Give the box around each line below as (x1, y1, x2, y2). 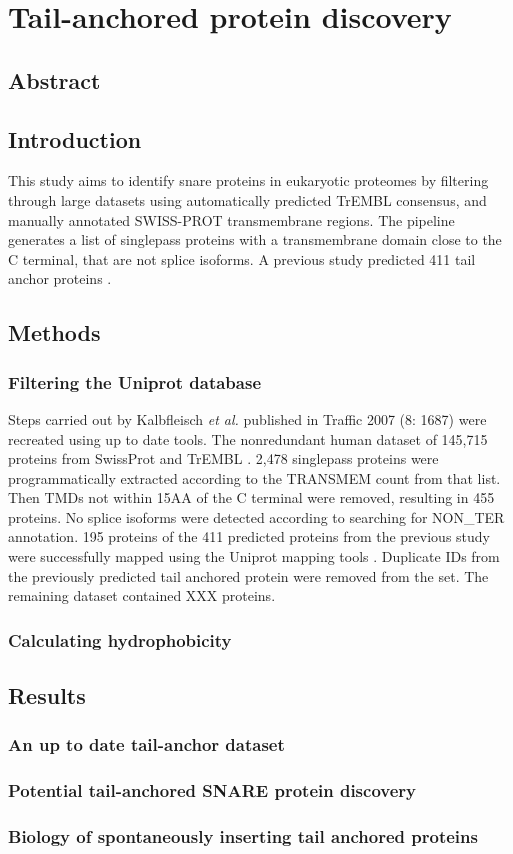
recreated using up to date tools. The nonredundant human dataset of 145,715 (8, 428, 488, 449)
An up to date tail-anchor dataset (8, 732, 285, 757)
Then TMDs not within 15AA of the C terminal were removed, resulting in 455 (8, 487, 495, 508)
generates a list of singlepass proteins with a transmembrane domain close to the (8, 229, 502, 250)
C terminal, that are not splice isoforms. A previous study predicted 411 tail (8, 248, 476, 269)
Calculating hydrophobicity (8, 627, 232, 652)
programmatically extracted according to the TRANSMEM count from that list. (8, 467, 501, 488)
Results (8, 680, 86, 711)
